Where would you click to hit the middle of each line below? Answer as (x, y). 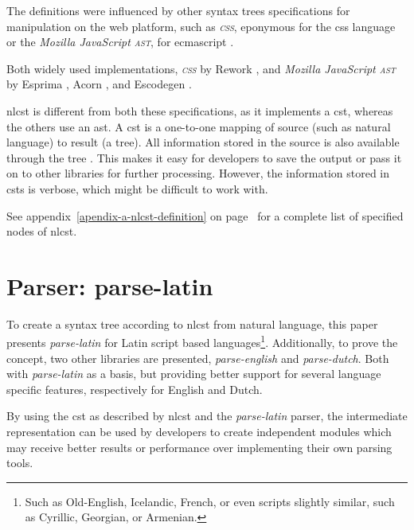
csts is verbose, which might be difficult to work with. (137, 188)
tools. (20, 463)
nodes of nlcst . (42, 231)
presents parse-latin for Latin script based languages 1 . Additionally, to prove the (202, 341)
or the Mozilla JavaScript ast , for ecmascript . (120, 42)
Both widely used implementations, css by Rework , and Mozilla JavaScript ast (201, 68)
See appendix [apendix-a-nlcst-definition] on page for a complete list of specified (205, 215)
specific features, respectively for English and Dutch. (135, 389)
